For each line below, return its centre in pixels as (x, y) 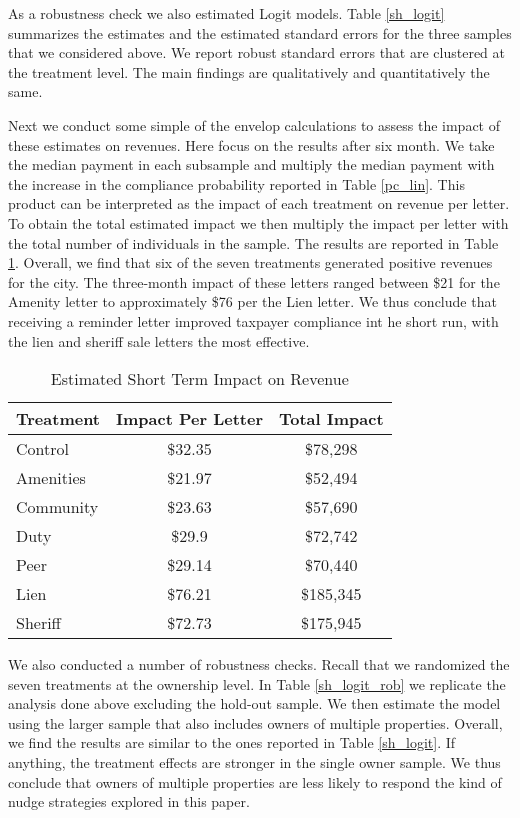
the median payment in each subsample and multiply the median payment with (251, 164)
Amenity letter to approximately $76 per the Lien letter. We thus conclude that (252, 301)
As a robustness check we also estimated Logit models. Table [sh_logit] (226, 13)
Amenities (51, 478)
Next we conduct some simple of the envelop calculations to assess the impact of (254, 124)
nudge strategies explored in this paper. (129, 801)
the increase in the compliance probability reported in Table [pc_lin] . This (236, 183)
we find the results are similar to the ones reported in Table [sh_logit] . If (232, 742)
